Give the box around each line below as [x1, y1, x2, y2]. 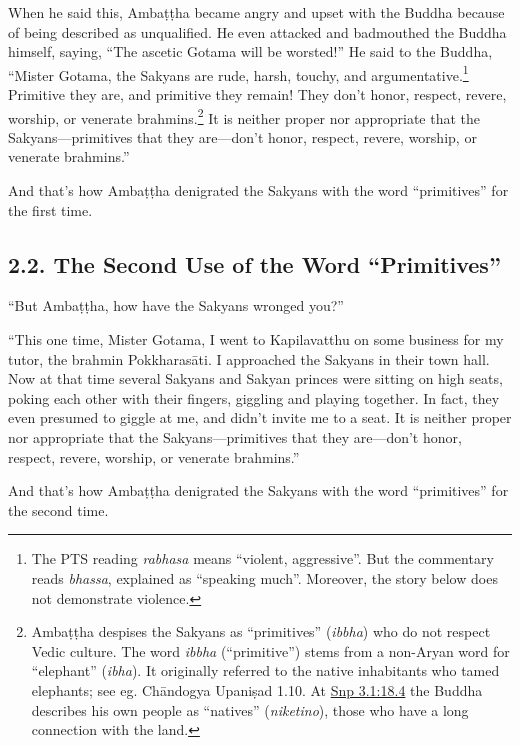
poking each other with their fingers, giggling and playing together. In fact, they [8, 387, 500, 408]
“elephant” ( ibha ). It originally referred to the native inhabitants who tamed [31, 660, 500, 681]
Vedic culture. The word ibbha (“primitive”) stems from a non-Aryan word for [31, 640, 510, 661]
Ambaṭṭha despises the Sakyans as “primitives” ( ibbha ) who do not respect [31, 621, 491, 642]
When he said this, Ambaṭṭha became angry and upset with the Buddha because [8, 2, 505, 22]
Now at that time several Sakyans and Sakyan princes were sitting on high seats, [8, 368, 503, 389]
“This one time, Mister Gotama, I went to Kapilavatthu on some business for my [8, 329, 504, 350]
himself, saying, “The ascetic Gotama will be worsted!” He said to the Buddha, [8, 41, 493, 62]
